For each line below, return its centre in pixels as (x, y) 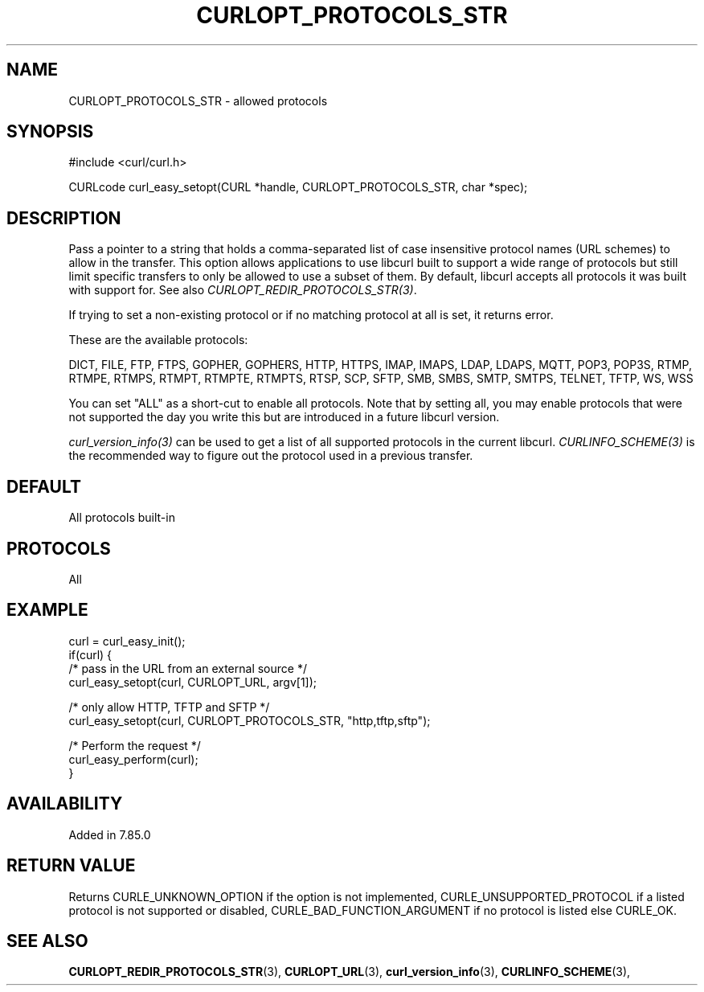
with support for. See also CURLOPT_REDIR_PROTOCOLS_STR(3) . (243, 290)
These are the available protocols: (158, 340)
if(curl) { (90, 654)
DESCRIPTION (64, 218)
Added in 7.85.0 (110, 834)
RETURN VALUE (71, 866)
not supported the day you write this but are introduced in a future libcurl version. (284, 417)
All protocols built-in (122, 518)
